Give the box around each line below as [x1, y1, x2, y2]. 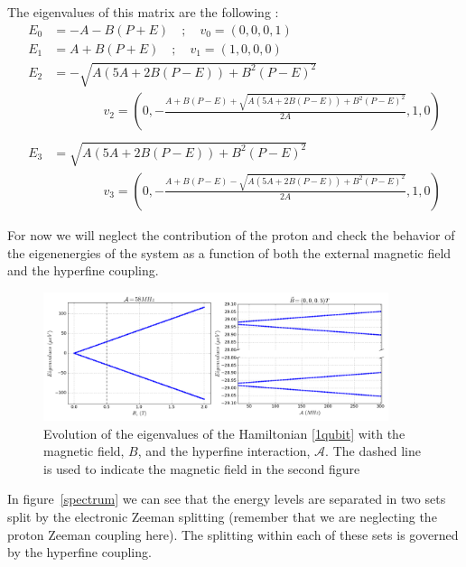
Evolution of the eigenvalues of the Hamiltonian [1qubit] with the [43, 423, 405, 442]
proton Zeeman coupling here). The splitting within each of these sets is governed [7, 525, 459, 544]
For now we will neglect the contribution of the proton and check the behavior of [7, 225, 455, 244]
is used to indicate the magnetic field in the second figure [43, 459, 360, 478]
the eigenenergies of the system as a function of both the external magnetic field [7, 243, 452, 262]
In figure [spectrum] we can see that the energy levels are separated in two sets [7, 489, 446, 508]
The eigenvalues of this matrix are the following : [7, 3, 279, 21]
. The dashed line [325, 442, 421, 460]
